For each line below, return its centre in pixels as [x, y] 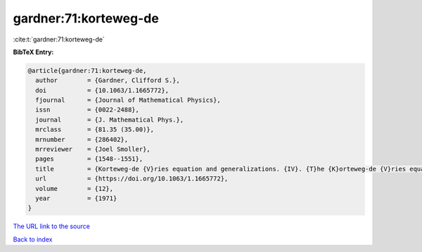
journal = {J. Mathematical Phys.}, [110, 120]
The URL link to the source [52, 226]
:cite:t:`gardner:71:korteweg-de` [59, 39]
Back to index [33, 239]
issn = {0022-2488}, [88, 110]
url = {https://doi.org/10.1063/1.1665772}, [132, 179]
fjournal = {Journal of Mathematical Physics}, [128, 100]
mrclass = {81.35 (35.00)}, [95, 130]
